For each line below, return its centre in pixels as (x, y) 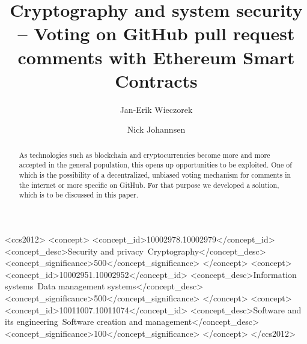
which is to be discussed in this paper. (79, 195)
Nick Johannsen (156, 129)
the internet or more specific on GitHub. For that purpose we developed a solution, (149, 185)
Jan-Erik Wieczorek (156, 109)
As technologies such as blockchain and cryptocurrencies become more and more (144, 155)
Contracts (156, 80)
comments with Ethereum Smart (156, 57)
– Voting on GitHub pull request (156, 33)
